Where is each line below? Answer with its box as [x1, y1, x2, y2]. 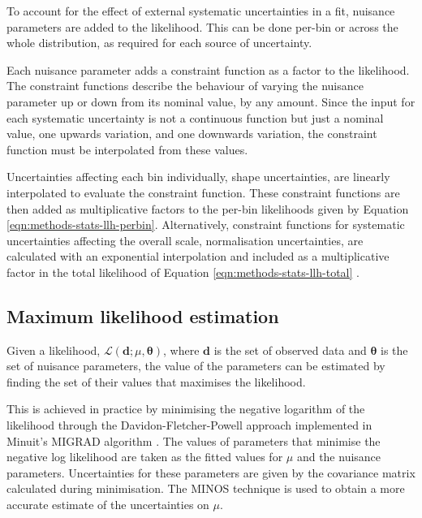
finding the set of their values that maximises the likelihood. [6, 373, 306, 390]
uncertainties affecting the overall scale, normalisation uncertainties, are [6, 231, 364, 248]
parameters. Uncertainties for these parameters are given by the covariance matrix [6, 464, 416, 481]
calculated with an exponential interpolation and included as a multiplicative [6, 248, 390, 265]
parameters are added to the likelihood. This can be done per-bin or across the [6, 18, 398, 35]
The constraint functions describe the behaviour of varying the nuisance [6, 77, 364, 94]
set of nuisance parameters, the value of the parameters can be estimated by [6, 357, 385, 374]
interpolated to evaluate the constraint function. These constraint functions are [6, 183, 400, 201]
